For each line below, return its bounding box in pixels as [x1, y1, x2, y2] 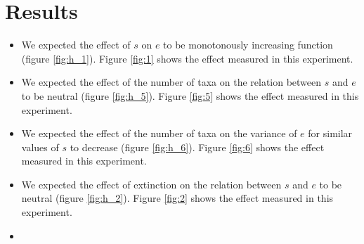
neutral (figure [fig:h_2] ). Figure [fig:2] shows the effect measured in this [21, 191, 334, 205]
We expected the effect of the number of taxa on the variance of [21, 126, 297, 141]
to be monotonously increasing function [163, 37, 333, 52]
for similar [308, 126, 353, 141]
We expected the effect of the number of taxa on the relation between [21, 75, 322, 89]
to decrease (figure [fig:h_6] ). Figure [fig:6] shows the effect [70, 139, 325, 154]
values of [21, 139, 59, 154]
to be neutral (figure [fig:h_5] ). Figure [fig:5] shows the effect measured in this [21, 88, 359, 103]
